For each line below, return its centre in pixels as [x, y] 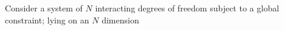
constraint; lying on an [47, 19]
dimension [120, 19]
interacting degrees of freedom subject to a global [187, 8]
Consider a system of [44, 8]
